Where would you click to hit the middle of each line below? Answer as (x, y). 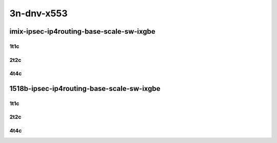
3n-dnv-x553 (38, 13)
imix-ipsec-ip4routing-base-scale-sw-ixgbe (83, 31)
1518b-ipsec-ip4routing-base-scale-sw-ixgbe (85, 89)
